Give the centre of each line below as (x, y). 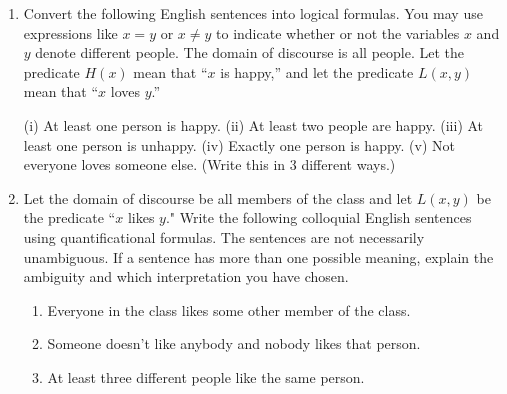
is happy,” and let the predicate (317, 71)
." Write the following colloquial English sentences (318, 217)
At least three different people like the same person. (206, 376)
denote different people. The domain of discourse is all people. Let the (249, 52)
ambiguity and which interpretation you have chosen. (186, 276)
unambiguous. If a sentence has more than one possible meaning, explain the (258, 256)
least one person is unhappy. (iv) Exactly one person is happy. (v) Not (239, 144)
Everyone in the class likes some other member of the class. (229, 309)
